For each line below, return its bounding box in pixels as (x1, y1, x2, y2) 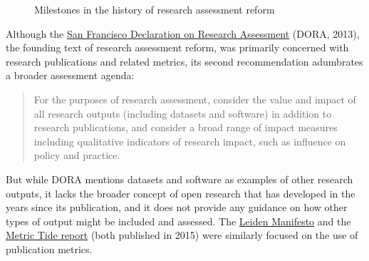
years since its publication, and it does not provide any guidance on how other (6, 200, 348, 215)
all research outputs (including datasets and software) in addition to (33, 106, 332, 121)
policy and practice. (33, 148, 120, 163)
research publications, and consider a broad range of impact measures (33, 120, 338, 135)
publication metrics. (6, 241, 93, 256)
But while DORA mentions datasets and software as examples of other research (6, 171, 353, 186)
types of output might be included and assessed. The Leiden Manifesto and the (6, 213, 351, 228)
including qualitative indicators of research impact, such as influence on (33, 133, 346, 148)
